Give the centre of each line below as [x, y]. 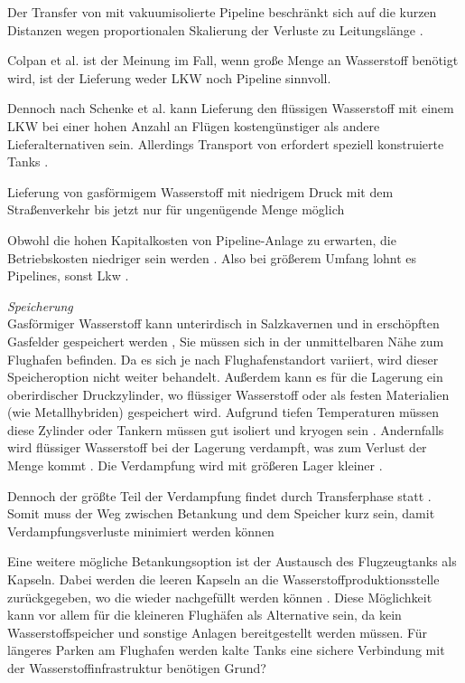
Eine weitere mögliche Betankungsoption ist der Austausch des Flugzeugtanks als [232, 561]
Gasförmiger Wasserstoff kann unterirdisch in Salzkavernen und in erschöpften [223, 323]
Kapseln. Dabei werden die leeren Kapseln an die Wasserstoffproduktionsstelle [223, 579]
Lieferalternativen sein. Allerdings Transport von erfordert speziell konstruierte [226, 143]
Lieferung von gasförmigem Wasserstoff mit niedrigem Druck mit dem [200, 191]
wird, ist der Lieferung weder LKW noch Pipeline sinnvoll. [169, 77]
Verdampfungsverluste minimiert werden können [141, 531]
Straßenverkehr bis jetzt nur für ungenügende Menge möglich [176, 209]
